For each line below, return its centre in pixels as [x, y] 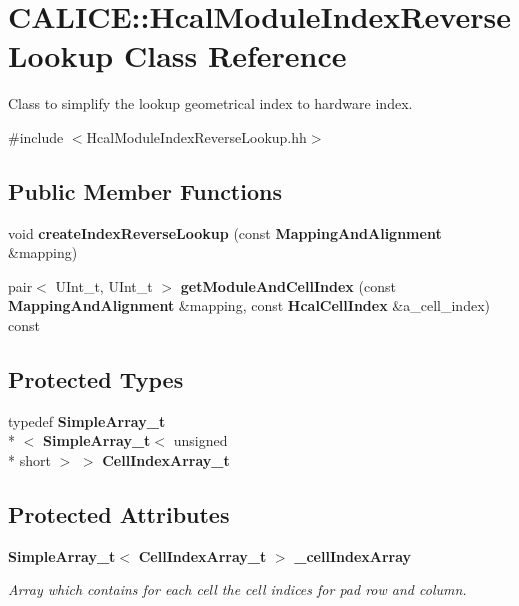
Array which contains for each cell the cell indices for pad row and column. [237, 589]
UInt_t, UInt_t [104, 285]
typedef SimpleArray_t [87, 420]
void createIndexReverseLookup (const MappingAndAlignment [225, 232]
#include [36, 136]
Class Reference [235, 55]
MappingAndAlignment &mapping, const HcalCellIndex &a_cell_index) [249, 305]
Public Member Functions [145, 190]
